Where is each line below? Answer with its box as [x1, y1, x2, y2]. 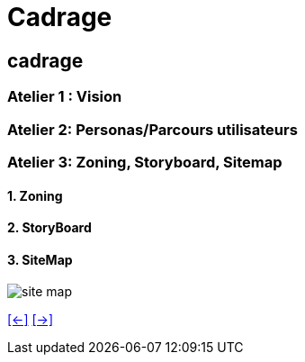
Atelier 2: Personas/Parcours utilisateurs [7, 120, 298, 139]
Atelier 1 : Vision [7, 87, 122, 106]
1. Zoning [7, 187, 63, 204]
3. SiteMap [7, 251, 73, 267]
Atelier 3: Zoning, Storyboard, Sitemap [7, 152, 283, 171]
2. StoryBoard [7, 220, 92, 236]
